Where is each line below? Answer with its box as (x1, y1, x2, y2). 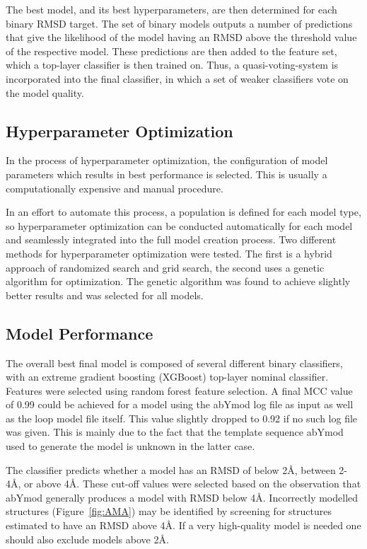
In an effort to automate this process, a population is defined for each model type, (6, 204, 361, 219)
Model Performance (6, 322, 153, 344)
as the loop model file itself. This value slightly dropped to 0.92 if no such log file (6, 410, 358, 425)
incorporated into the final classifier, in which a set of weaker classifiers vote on (6, 71, 349, 86)
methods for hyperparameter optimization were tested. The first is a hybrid (6, 245, 332, 260)
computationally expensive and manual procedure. (6, 180, 223, 195)
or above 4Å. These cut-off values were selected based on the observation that (24, 476, 361, 491)
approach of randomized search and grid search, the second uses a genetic (6, 260, 325, 274)
